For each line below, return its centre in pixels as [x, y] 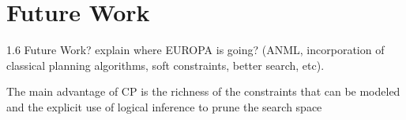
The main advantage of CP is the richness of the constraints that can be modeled [203, 91]
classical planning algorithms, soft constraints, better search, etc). [165, 65]
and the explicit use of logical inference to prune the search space [164, 106]
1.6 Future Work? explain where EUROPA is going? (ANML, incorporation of [195, 50]
